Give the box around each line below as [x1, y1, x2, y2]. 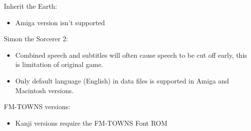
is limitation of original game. [15, 59, 103, 69]
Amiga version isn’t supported [15, 17, 105, 27]
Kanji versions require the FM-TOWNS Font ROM [15, 117, 168, 128]
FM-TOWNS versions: [4, 101, 70, 112]
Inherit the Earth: [4, 1, 57, 11]
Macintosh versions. [15, 85, 74, 95]
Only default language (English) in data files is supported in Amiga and [15, 75, 229, 85]
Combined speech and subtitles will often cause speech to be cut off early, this [15, 49, 247, 60]
